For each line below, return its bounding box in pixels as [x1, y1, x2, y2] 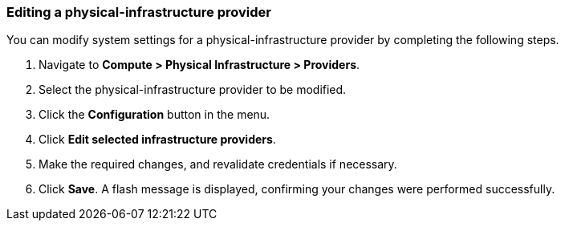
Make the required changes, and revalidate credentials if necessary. [39, 157, 397, 172]
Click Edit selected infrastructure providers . [39, 132, 276, 147]
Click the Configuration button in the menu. [39, 107, 270, 122]
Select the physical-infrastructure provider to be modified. [39, 83, 347, 97]
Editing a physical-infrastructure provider [6, 4, 271, 20]
